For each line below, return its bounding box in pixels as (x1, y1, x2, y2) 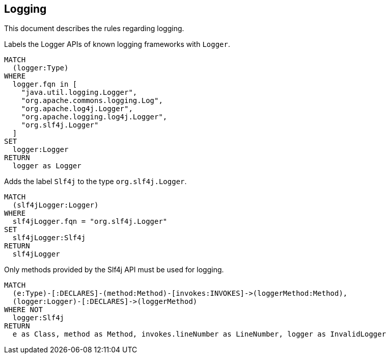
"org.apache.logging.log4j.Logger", (21, 113, 168, 121)
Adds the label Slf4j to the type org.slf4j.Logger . (4, 177, 187, 186)
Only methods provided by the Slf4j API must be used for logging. (4, 265, 224, 274)
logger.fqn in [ (12, 80, 77, 89)
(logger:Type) (12, 64, 69, 72)
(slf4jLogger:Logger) (12, 201, 99, 210)
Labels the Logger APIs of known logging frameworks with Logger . (4, 40, 230, 49)
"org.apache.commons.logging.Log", (21, 96, 163, 105)
